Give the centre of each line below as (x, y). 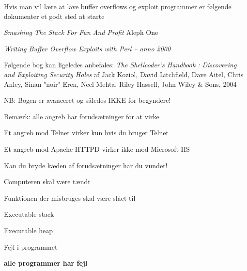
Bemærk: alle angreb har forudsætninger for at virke (82, 116)
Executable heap (28, 230)
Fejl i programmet (31, 247)
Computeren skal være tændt (47, 182)
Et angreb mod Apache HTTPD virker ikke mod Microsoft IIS (97, 149)
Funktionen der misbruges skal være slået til (70, 198)
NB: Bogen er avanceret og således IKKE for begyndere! (87, 100)
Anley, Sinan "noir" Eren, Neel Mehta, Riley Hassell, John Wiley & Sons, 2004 (120, 84)
